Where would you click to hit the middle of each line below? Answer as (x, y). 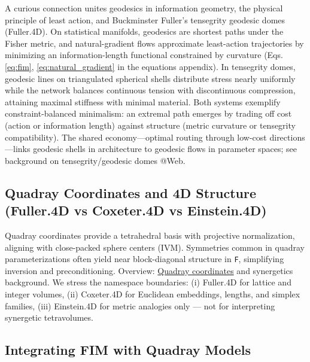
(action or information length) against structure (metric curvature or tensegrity (150, 125)
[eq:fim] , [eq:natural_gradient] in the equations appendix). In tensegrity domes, (150, 66)
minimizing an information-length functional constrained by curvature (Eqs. (144, 55)
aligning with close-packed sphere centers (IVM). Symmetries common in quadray (155, 247)
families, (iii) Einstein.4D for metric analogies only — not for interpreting (140, 305)
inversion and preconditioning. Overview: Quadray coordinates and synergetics (149, 270)
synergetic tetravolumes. (49, 317)
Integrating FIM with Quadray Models (128, 350)
